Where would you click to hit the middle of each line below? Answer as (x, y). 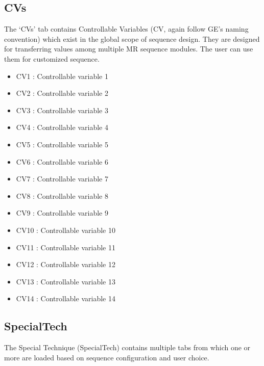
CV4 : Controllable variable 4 (62, 127)
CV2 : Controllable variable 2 (62, 93)
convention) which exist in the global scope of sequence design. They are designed (132, 38)
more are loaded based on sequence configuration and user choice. (107, 357)
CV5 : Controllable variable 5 (62, 144)
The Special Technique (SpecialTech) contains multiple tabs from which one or (127, 347)
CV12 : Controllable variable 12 (66, 264)
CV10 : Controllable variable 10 (66, 230)
